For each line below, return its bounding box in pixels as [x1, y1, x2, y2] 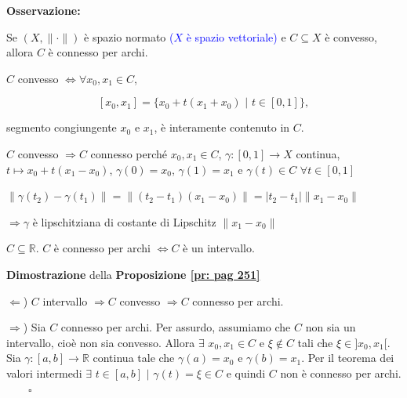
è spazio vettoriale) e [186, 28, 286, 45]
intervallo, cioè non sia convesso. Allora [6, 334, 195, 350]
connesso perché [90, 145, 168, 161]
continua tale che [93, 349, 175, 366]
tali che [297, 334, 333, 350]
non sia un [305, 319, 356, 335]
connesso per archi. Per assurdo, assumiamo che [60, 319, 291, 335]
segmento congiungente [6, 119, 117, 136]
